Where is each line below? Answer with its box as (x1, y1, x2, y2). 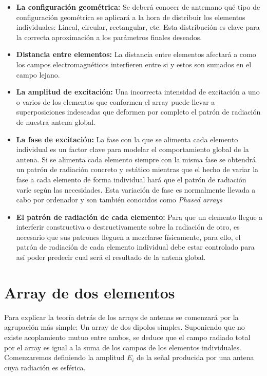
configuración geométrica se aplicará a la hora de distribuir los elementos (16, 11, 245, 22)
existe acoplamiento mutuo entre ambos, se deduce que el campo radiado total (4, 331, 251, 342)
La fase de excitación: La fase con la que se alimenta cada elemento (16, 134, 238, 144)
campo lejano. (16, 69, 60, 80)
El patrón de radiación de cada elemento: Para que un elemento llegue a (16, 211, 263, 222)
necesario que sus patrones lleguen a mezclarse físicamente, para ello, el (16, 231, 241, 242)
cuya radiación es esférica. (4, 362, 86, 372)
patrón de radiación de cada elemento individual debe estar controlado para (16, 241, 255, 252)
